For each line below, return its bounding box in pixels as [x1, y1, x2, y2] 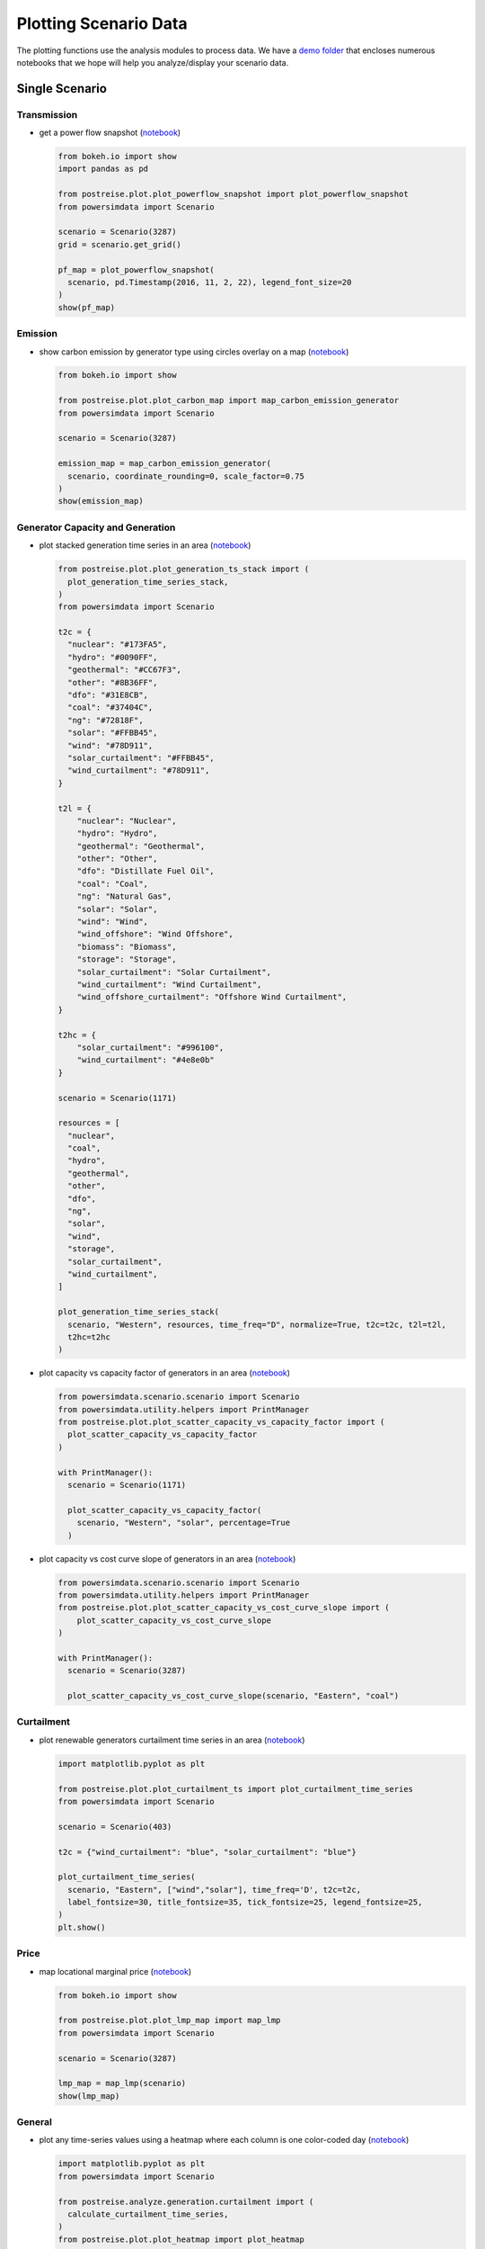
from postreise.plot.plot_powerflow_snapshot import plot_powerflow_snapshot [57, 189, 409, 200]
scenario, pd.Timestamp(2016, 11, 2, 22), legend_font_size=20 [67, 277, 352, 287]
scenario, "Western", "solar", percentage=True [76, 1518, 291, 1528]
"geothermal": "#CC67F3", [67, 665, 181, 675]
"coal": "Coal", [76, 878, 148, 889]
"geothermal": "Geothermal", [76, 841, 206, 851]
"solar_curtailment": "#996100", [76, 1042, 225, 1053]
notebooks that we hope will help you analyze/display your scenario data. [16, 57, 289, 67]
